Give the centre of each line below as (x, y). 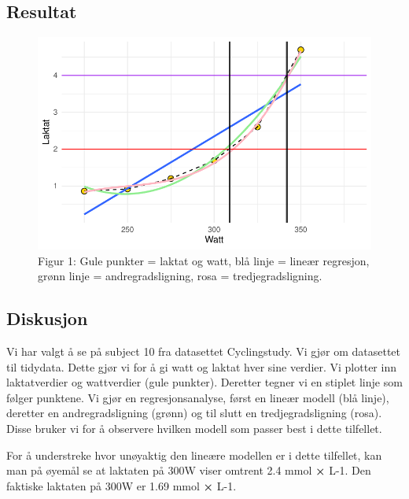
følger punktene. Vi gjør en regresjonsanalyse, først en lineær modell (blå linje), (198, 397)
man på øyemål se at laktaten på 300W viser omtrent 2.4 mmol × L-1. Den (189, 470)
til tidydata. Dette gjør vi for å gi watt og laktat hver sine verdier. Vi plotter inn (201, 366)
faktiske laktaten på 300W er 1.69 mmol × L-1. (122, 485)
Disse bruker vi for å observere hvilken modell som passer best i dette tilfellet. (194, 428)
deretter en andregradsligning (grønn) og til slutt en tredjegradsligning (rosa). (194, 413)
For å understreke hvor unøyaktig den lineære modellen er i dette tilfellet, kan (194, 455)
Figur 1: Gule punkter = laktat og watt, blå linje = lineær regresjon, (204, 260)
